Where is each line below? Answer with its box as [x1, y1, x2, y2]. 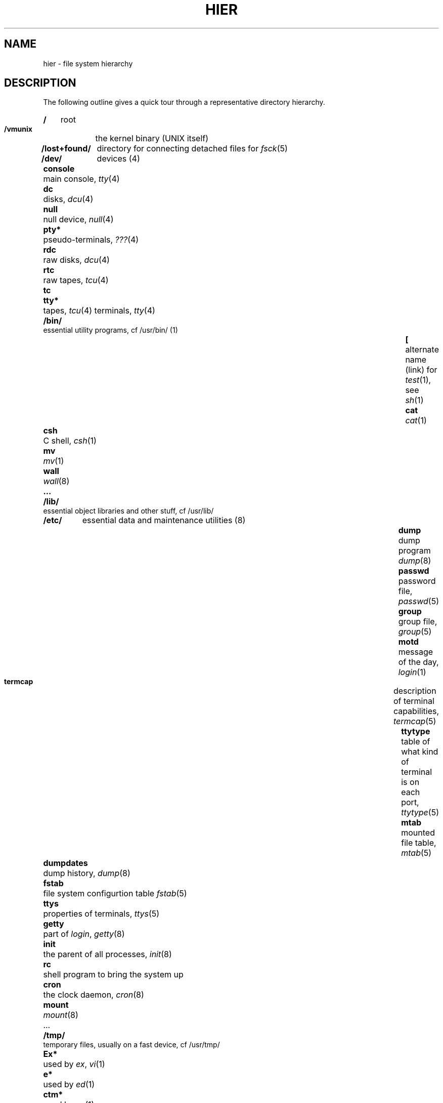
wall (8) [43, 476, 70, 487]
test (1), [405, 375, 431, 385]
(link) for [405, 365, 437, 375]
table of [401, 736, 430, 747]
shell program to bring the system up [43, 969, 184, 980]
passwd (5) [398, 596, 439, 607]
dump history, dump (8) [43, 868, 130, 879]
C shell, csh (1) [43, 436, 97, 446]
